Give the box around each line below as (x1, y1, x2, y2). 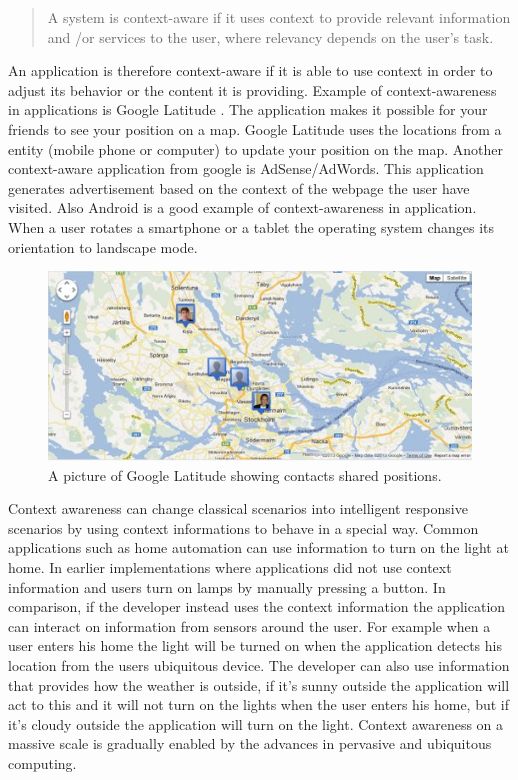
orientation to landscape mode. (8, 236, 198, 257)
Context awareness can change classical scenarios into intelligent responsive (8, 498, 468, 519)
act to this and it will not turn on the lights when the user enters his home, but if (8, 694, 510, 715)
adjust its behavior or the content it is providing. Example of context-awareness (8, 79, 497, 100)
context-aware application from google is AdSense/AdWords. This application (8, 158, 484, 179)
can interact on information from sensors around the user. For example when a (8, 615, 491, 636)
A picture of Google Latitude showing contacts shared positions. (48, 464, 442, 485)
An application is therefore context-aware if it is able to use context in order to (8, 60, 493, 81)
